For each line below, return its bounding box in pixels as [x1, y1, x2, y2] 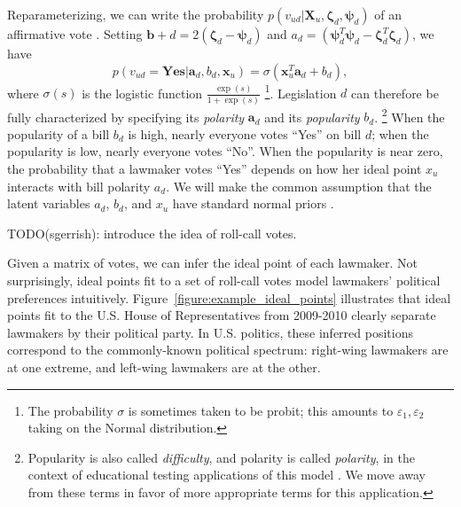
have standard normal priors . [172, 194, 334, 213]
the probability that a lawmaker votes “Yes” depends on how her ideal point [7, 160, 422, 177]
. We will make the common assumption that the [166, 176, 432, 195]
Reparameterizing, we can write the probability [7, 5, 264, 23]
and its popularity [264, 107, 360, 126]
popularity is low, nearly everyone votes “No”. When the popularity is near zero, [7, 142, 443, 160]
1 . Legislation [264, 81, 337, 102]
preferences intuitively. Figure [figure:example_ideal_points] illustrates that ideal [7, 288, 451, 307]
